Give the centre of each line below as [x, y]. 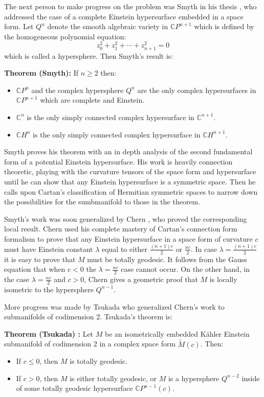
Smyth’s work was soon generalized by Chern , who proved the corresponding [126, 218]
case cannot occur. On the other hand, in [185, 269]
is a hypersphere [194, 378]
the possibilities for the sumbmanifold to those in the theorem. [102, 202]
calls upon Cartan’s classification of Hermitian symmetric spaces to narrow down [131, 191]
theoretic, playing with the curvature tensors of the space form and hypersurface [130, 171]
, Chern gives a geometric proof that [141, 279]
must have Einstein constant [49, 249]
